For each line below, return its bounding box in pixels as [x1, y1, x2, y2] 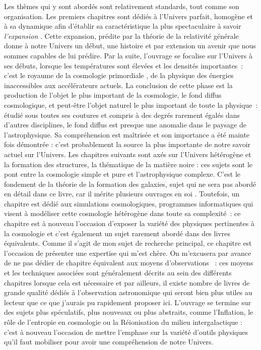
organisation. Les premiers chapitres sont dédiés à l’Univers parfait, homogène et [4, 11, 253, 21]
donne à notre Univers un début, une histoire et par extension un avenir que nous [4, 40, 256, 51]
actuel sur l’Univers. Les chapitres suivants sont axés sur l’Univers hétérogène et [4, 149, 251, 159]
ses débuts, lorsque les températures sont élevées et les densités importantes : [4, 60, 243, 71]
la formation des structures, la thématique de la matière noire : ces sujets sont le [4, 159, 253, 169]
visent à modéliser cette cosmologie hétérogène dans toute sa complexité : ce [4, 208, 241, 219]
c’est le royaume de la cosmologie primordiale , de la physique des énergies [4, 70, 234, 81]
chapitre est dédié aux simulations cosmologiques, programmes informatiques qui [4, 198, 253, 208]
